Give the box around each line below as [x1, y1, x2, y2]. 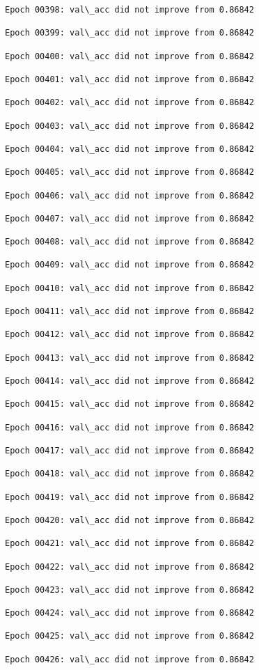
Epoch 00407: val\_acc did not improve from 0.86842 [5, 213, 254, 224]
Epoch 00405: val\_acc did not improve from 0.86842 [5, 167, 254, 178]
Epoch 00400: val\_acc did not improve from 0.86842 [5, 51, 254, 61]
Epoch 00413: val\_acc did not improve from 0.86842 [5, 352, 254, 363]
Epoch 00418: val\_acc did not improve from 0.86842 [5, 469, 254, 479]
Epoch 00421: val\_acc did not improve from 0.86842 [5, 538, 254, 549]
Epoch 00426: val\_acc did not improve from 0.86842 [5, 654, 254, 664]
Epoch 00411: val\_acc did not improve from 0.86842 [5, 306, 254, 317]
